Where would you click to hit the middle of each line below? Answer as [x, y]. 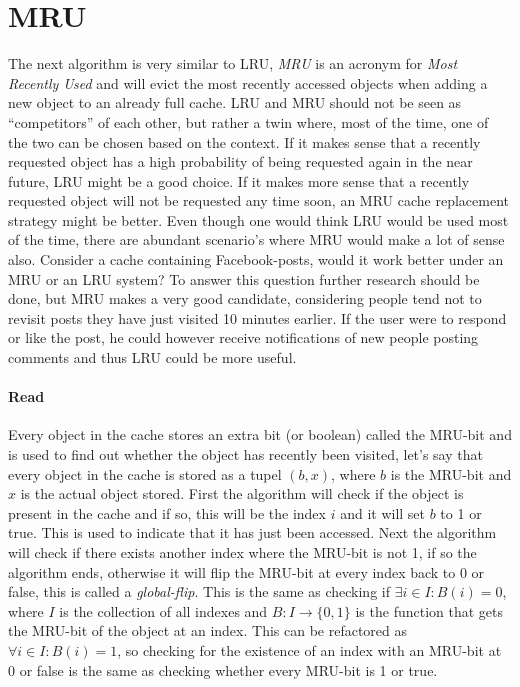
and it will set [383, 512]
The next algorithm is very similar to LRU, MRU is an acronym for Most [233, 63]
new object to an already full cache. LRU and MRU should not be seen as [235, 102]
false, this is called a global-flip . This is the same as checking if [199, 591]
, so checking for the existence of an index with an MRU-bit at [309, 649]
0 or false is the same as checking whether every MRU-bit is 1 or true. [223, 669]
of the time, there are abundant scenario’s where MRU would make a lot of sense [256, 239]
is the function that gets [429, 610]
